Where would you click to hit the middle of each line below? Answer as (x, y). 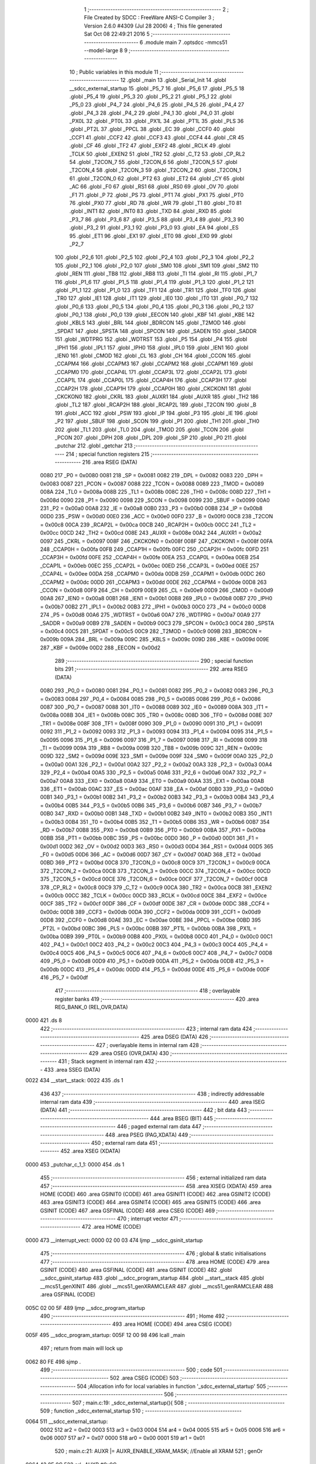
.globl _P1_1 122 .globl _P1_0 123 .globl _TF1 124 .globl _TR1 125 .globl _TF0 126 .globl (155, 290)
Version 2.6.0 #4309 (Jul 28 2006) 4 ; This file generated (153, 26)
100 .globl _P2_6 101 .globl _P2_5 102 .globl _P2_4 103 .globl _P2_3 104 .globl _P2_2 (154, 257)
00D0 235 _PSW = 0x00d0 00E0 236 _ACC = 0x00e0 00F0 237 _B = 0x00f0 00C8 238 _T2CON (157, 516)
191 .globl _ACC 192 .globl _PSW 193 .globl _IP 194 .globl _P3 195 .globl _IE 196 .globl (156, 413)
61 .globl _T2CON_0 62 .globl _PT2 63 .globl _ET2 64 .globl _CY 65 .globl (157, 178)
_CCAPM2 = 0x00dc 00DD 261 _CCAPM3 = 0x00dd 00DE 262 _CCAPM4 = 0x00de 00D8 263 (153, 582)
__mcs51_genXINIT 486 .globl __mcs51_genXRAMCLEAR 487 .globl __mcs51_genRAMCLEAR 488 (157, 1286)
